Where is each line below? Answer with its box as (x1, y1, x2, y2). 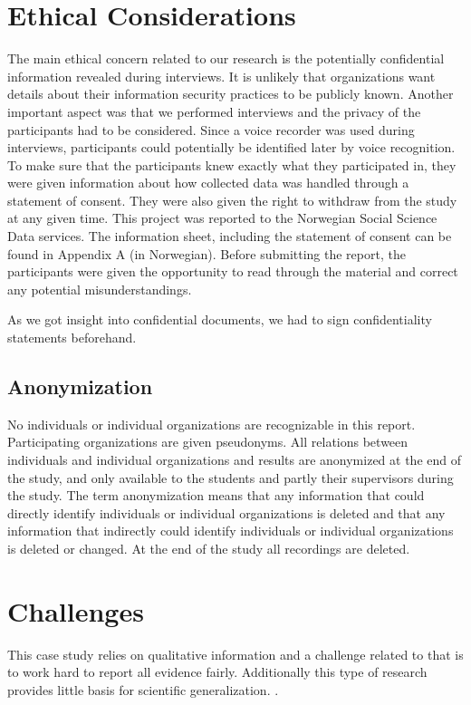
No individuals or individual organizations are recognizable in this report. (7, 414, 416, 433)
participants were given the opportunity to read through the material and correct (7, 262, 458, 281)
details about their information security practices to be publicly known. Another (7, 84, 454, 103)
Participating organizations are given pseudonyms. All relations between (7, 432, 409, 451)
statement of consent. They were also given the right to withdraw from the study (7, 190, 457, 209)
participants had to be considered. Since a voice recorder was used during (7, 120, 415, 139)
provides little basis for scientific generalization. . (7, 680, 279, 699)
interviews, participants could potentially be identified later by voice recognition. (7, 138, 456, 157)
